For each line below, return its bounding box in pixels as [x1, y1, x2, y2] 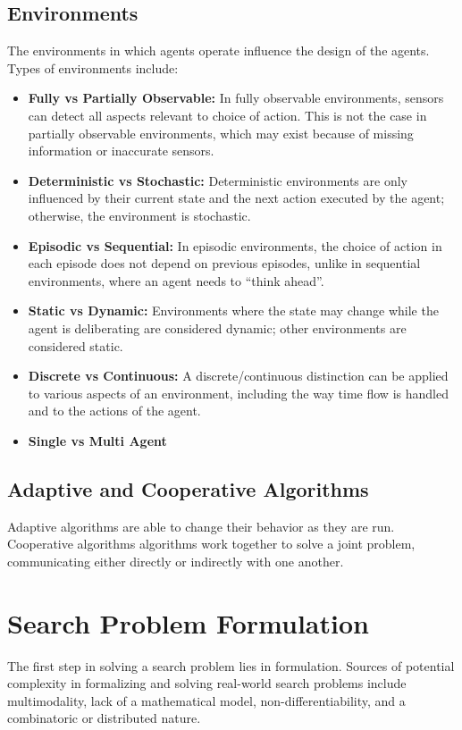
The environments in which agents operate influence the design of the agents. [7, 41, 430, 60]
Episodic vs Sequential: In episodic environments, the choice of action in [28, 236, 442, 255]
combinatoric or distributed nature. [7, 709, 201, 727]
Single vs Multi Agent [28, 431, 167, 449]
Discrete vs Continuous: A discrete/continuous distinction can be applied [28, 366, 449, 385]
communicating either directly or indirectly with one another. [7, 551, 344, 570]
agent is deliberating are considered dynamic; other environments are [28, 318, 407, 337]
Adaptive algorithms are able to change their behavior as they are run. [7, 516, 395, 535]
